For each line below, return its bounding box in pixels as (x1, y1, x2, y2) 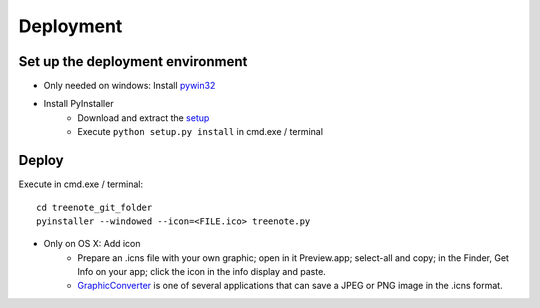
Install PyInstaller (43, 98, 114, 110)
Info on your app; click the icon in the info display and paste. (77, 266, 327, 278)
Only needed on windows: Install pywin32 (43, 80, 216, 92)
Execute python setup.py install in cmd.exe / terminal (77, 126, 324, 138)
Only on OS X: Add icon (43, 238, 141, 250)
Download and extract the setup (77, 111, 210, 124)
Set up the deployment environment (18, 53, 248, 70)
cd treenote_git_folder (36, 201, 153, 213)
